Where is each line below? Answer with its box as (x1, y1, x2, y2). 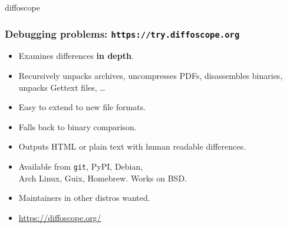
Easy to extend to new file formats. (18, 101, 146, 113)
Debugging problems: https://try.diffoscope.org (5, 26, 240, 41)
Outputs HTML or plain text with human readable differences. (18, 140, 246, 153)
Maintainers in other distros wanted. (18, 191, 150, 204)
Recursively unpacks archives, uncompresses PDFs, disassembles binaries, (18, 69, 283, 81)
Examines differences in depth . (18, 49, 134, 62)
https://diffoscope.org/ (18, 211, 101, 223)
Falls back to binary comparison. (18, 120, 137, 133)
